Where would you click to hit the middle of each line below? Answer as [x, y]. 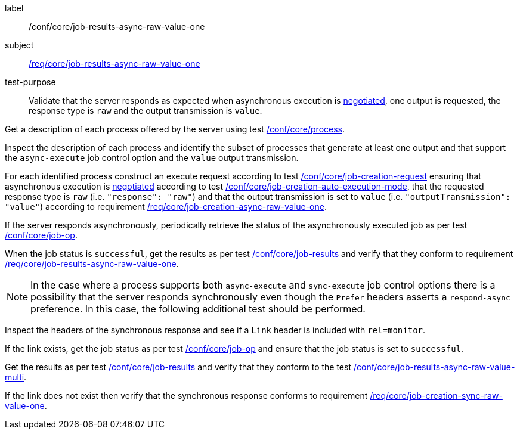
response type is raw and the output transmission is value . [146, 111]
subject [19, 45]
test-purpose [30, 82]
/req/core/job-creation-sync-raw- [436, 396]
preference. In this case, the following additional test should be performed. [198, 309]
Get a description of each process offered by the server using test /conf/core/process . [175, 129]
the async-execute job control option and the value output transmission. [152, 158]
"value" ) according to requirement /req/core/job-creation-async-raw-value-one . [166, 207]
